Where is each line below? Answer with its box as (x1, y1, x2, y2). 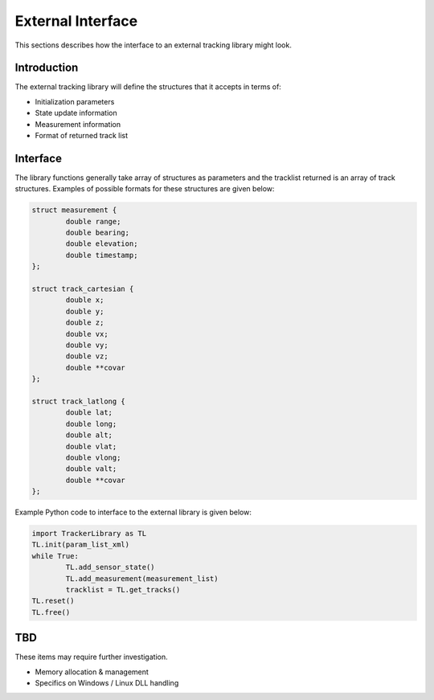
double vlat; (65, 442, 117, 451)
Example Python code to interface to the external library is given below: (14, 507, 252, 518)
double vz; (65, 352, 108, 361)
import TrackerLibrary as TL (31, 529, 147, 538)
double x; (65, 296, 104, 305)
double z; (65, 318, 104, 327)
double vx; (65, 330, 108, 338)
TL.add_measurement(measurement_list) (65, 574, 219, 583)
